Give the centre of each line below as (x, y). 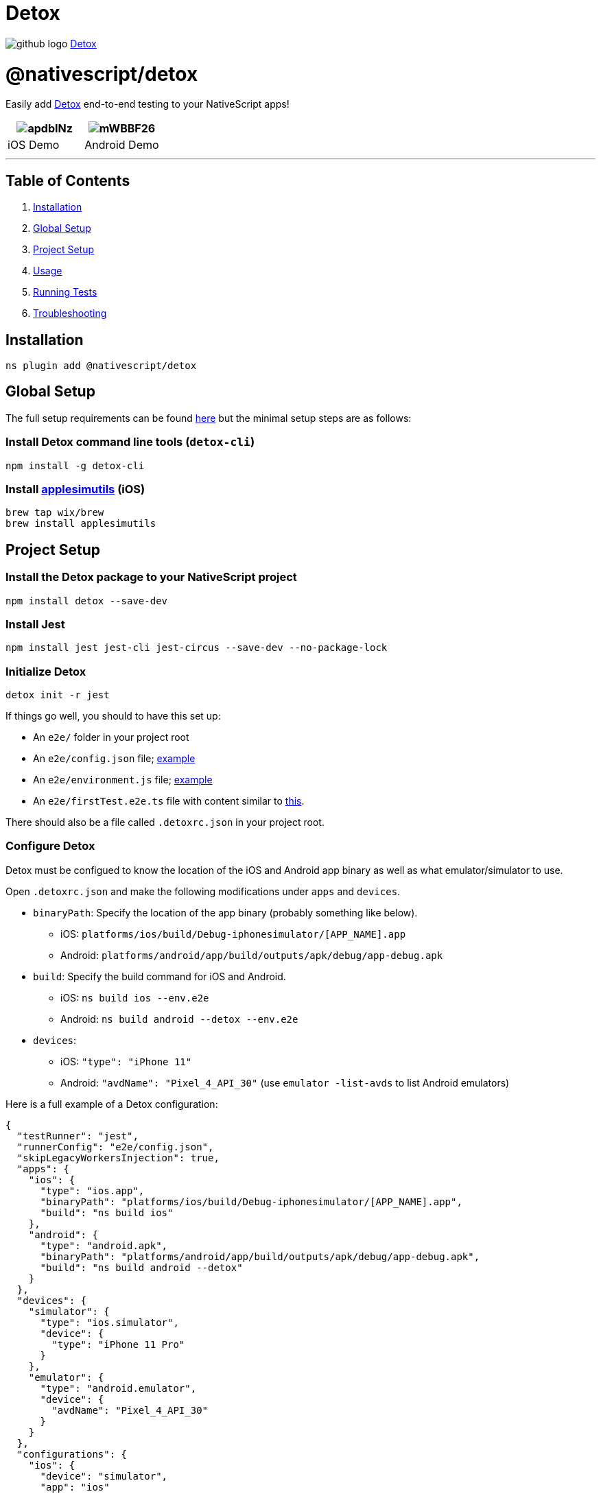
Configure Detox (50, 846)
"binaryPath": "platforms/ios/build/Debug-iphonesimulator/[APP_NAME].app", (251, 1201)
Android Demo (122, 145)
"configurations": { (72, 1454)
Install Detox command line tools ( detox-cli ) (130, 442)
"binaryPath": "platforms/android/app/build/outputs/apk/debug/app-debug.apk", (260, 1256)
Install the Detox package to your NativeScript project (151, 577)
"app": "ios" (75, 1487)
